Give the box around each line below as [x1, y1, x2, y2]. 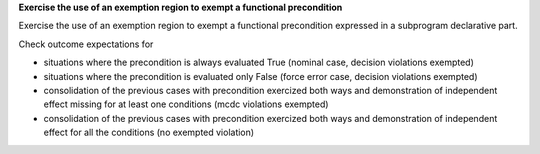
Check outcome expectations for [18, 38, 154, 50]
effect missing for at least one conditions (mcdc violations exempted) [43, 98, 329, 110]
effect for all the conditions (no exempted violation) [43, 126, 255, 139]
